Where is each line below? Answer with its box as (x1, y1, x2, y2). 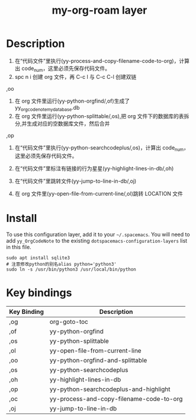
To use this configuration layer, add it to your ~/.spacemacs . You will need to (6, 231, 191, 238)
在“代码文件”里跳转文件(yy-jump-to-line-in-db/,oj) (14, 177, 137, 184)
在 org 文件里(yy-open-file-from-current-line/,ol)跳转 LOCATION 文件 (14, 190, 184, 198)
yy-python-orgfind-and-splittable (49, 357, 147, 365)
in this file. (6, 244, 31, 251)
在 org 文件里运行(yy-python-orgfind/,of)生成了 (14, 97, 130, 104)
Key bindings (6, 286, 72, 300)
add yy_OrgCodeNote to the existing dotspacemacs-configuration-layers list (6, 237, 188, 244)
